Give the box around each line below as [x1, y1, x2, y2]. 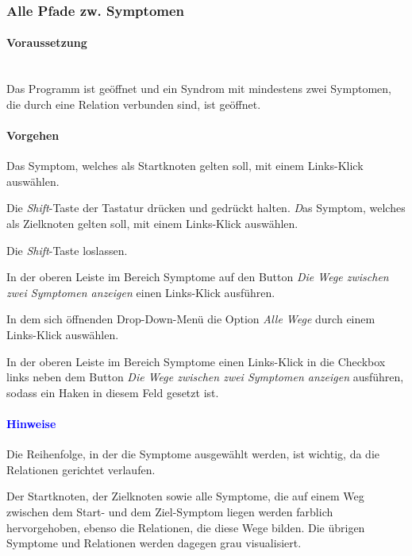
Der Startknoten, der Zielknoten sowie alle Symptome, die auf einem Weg [6, 488, 364, 504]
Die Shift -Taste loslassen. [6, 241, 128, 258]
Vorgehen [6, 127, 60, 144]
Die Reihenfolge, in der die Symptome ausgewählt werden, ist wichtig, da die [6, 446, 379, 462]
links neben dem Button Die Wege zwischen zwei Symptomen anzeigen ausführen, [6, 369, 404, 385]
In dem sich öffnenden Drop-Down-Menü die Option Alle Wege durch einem [6, 311, 375, 327]
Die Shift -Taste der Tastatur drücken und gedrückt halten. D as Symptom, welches [6, 199, 406, 216]
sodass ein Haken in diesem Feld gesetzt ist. [6, 384, 219, 400]
